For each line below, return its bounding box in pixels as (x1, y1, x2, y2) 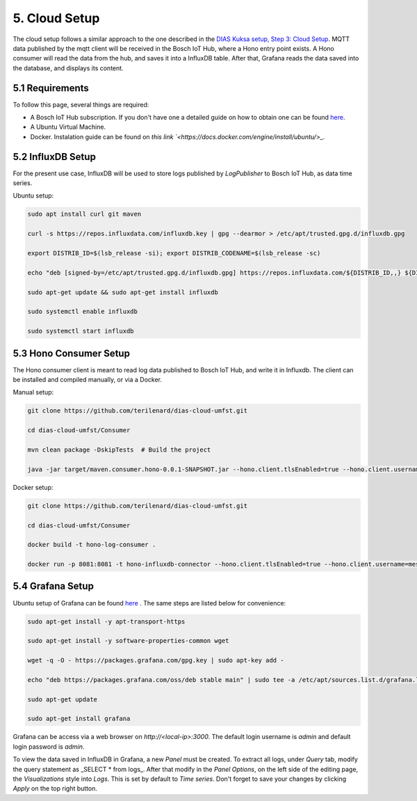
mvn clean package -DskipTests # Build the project (27, 445, 211, 454)
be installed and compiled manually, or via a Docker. (13, 376, 163, 384)
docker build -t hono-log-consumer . (27, 541, 156, 549)
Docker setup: (13, 483, 54, 491)
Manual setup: (13, 388, 54, 397)
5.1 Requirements (13, 82, 90, 94)
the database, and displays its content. (13, 63, 124, 72)
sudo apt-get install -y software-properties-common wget (27, 637, 229, 645)
